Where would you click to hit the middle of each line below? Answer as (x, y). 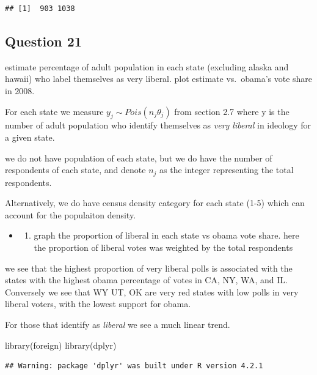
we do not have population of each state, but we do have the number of (139, 158)
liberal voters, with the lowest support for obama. (98, 304)
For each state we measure (54, 111)
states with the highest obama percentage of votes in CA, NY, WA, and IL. (146, 280)
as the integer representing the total (227, 170)
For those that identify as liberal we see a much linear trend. (118, 324)
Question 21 (43, 41)
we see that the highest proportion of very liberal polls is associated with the (149, 268)
